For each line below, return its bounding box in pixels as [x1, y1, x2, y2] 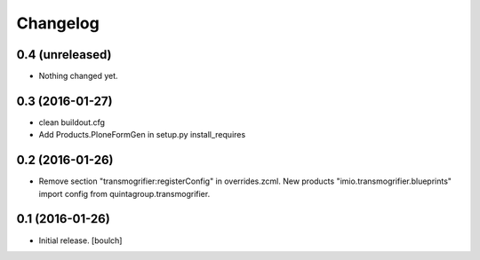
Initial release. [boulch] [38, 235, 123, 246]
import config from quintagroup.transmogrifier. [38, 188, 211, 199]
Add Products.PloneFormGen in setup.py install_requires [38, 130, 246, 140]
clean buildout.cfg [38, 116, 106, 128]
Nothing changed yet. [38, 71, 119, 82]
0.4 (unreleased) [16, 47, 112, 62]
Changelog [16, 13, 100, 33]
